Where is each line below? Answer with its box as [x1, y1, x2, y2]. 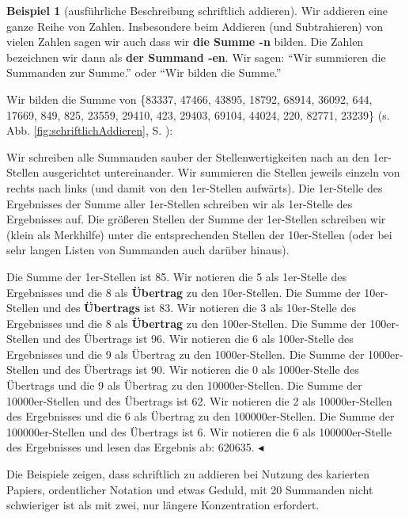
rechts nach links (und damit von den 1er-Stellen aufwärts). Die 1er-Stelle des [6, 179, 383, 196]
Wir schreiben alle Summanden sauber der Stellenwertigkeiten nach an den [6, 148, 369, 165]
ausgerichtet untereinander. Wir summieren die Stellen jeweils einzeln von [42, 164, 400, 181]
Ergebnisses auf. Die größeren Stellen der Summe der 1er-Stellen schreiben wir [6, 211, 386, 227]
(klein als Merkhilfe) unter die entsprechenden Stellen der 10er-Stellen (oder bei [6, 226, 392, 242]
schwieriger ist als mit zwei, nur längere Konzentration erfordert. [6, 497, 320, 513]
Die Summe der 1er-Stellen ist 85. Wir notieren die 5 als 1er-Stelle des [6, 268, 347, 284]
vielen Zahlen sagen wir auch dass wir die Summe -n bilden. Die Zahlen [6, 33, 364, 50]
